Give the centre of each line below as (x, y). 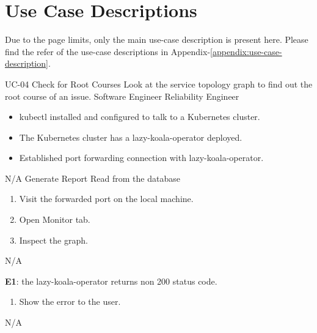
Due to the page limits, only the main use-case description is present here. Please (157, 39)
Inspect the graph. (53, 240)
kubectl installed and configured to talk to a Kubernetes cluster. (140, 117)
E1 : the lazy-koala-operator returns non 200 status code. (111, 281)
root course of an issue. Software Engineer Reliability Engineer (122, 96)
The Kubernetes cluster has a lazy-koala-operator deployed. (131, 137)
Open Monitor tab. (55, 219)
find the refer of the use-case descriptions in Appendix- (108, 51)
